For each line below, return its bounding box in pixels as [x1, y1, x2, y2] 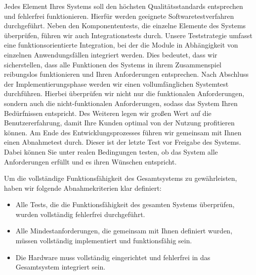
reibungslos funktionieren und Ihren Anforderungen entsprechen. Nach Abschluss [4, 69, 249, 79]
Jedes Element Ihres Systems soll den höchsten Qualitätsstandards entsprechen [4, 1, 243, 11]
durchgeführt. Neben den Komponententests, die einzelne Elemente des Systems [4, 20, 246, 31]
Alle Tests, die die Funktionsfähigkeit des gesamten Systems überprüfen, [15, 199, 235, 210]
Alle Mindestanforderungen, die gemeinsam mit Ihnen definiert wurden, [15, 225, 233, 236]
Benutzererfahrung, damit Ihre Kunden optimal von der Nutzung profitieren [4, 117, 235, 128]
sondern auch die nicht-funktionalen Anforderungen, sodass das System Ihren [4, 98, 238, 108]
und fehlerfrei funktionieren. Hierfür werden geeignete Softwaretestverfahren [4, 10, 234, 21]
